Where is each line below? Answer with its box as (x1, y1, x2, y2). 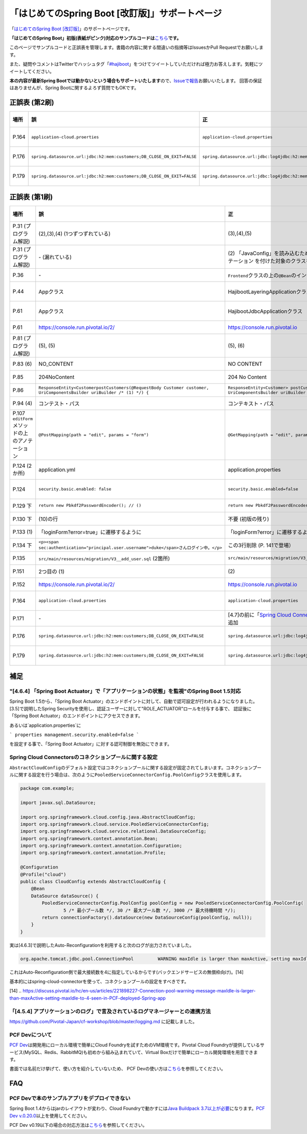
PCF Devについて (9, 1031, 52, 1038)
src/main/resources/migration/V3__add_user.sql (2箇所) (38, 554, 170, 562)
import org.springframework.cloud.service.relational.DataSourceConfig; (20, 828, 207, 834)
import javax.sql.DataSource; (20, 800, 96, 805)
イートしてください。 (9, 68, 55, 74)
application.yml (38, 466, 76, 473)
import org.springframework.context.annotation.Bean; (20, 835, 158, 841)
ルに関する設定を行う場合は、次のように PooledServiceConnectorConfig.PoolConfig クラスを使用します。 (9, 771, 245, 778)
